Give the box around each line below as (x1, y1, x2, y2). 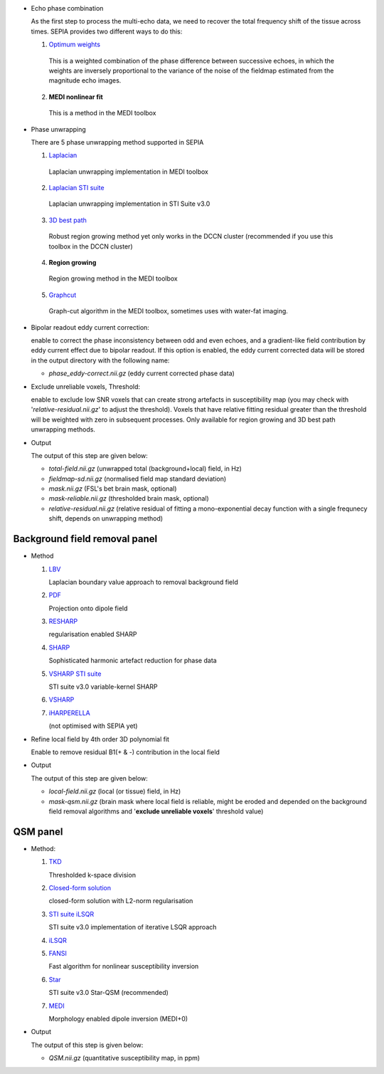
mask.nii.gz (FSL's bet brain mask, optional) (48, 484, 177, 493)
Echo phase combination (31, 4, 104, 12)
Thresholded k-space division (48, 870, 137, 879)
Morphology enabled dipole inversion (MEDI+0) (48, 1014, 188, 1023)
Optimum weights (48, 40, 101, 49)
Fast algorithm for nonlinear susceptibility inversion (48, 962, 199, 971)
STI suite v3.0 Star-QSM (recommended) (48, 989, 169, 997)
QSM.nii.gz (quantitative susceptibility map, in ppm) (48, 1054, 201, 1063)
